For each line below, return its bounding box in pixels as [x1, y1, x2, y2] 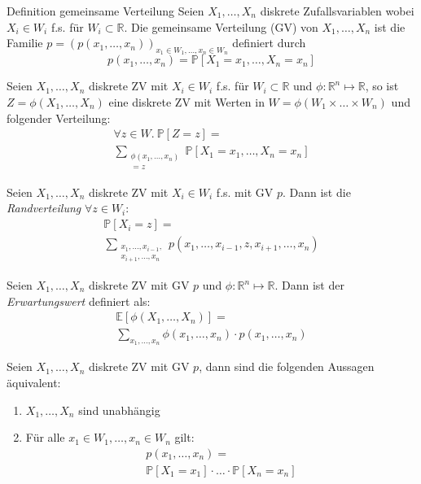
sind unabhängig [78, 401, 160, 418]
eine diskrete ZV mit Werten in [108, 93, 265, 110]
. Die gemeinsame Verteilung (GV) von [124, 18, 318, 35]
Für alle [25, 429, 65, 446]
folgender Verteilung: [7, 109, 111, 126]
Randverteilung [7, 199, 81, 216]
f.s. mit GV [216, 183, 274, 200]
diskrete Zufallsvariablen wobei [260, 2, 414, 19]
